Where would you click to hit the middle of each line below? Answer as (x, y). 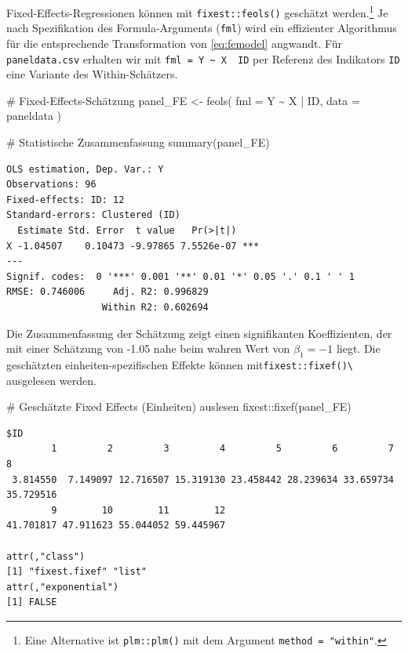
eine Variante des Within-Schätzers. (92, 74)
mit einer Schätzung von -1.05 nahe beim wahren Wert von (148, 348)
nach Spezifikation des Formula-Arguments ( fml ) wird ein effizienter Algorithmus (202, 28)
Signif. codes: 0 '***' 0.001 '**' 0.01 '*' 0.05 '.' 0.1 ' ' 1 (180, 276)
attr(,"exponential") (63, 587)
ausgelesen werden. (51, 380)
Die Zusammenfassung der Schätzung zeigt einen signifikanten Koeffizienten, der (199, 333)
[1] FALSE (32, 602)
